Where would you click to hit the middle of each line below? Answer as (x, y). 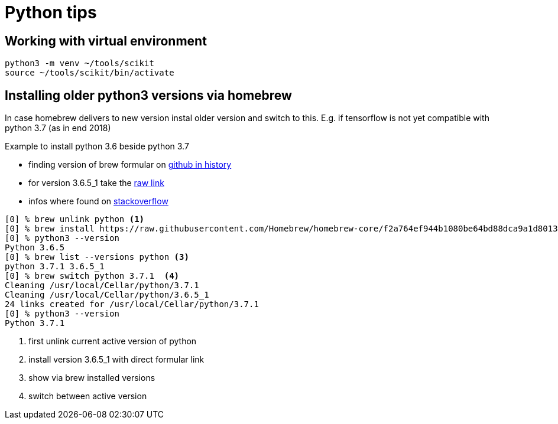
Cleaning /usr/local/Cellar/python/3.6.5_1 (107, 295)
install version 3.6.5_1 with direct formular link (116, 360)
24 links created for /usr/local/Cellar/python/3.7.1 (132, 304)
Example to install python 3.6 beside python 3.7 (97, 146)
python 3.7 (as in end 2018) (58, 128)
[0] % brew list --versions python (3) (97, 257)
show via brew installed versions (92, 378)
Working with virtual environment (106, 41)
